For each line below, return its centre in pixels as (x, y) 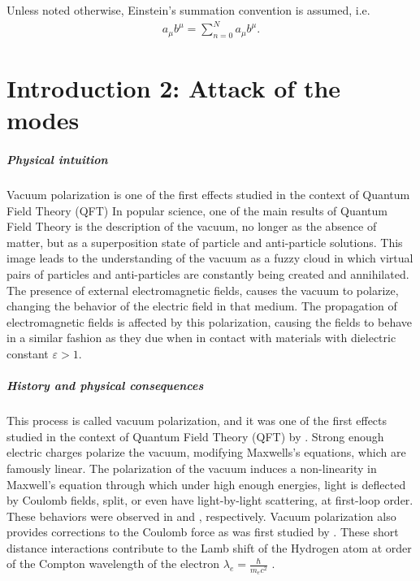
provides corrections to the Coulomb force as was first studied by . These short (203, 532)
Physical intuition (57, 160)
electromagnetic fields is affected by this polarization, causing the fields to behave (209, 321)
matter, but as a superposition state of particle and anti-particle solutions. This (205, 242)
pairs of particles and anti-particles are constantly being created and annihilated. (208, 274)
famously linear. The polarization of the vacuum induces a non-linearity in (192, 468)
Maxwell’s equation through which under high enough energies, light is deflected (206, 484)
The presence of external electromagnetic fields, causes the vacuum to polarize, (203, 290)
